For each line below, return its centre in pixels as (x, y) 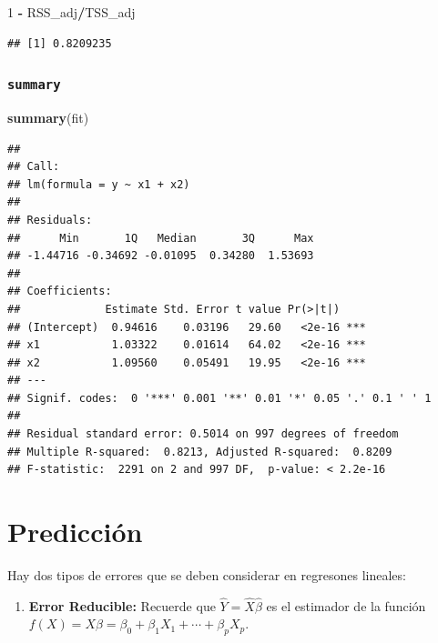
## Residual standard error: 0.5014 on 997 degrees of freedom (203, 434)
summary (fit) (48, 117)
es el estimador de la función (346, 605)
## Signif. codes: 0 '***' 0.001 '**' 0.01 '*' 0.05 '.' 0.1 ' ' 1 (219, 398)
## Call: (34, 167)
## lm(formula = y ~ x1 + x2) (99, 184)
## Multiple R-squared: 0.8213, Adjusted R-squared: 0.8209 (200, 452)
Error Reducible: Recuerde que (122, 605)
